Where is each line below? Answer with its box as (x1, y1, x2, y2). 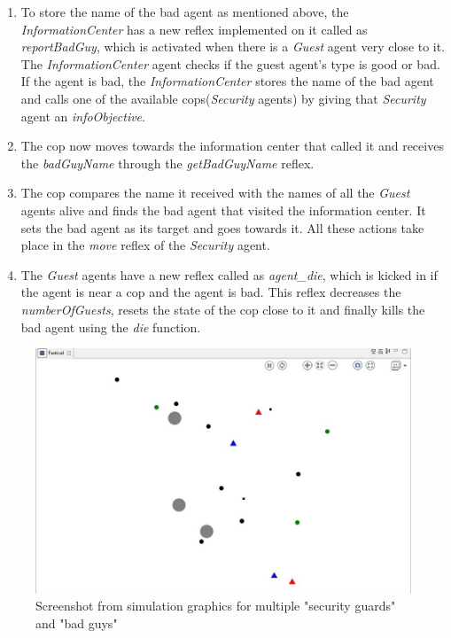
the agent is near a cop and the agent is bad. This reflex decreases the (20, 283, 401, 301)
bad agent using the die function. (20, 317, 201, 336)
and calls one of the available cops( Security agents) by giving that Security (20, 89, 426, 107)
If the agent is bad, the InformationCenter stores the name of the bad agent (20, 72, 434, 90)
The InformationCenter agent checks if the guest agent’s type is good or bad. (20, 54, 440, 73)
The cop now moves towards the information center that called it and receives (20, 136, 444, 155)
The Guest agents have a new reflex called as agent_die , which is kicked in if (20, 265, 438, 284)
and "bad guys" (35, 613, 118, 632)
